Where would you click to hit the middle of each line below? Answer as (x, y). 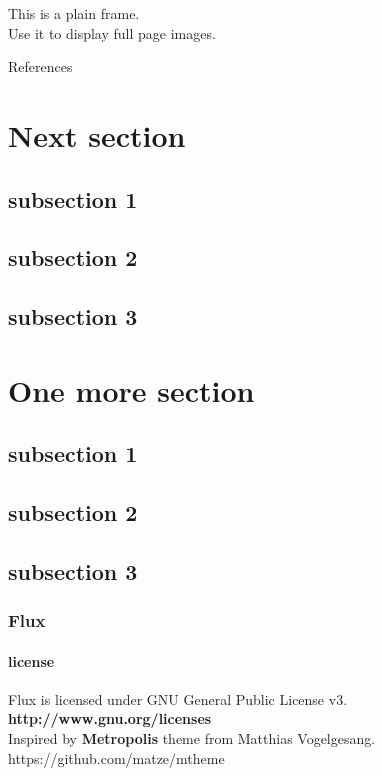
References (40, 66)
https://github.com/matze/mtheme (116, 757)
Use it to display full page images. (112, 32)
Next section (97, 134)
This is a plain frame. (74, 13)
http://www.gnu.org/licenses (110, 718)
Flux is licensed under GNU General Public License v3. (178, 698)
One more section (131, 389)
